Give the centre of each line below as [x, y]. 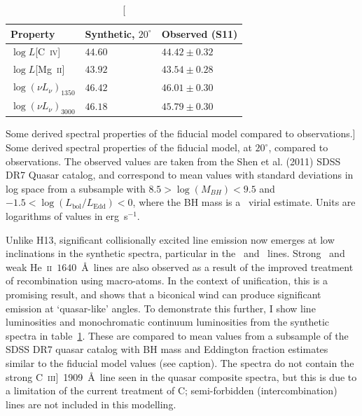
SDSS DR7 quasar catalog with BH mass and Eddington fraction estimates [167, 349]
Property [33, 33]
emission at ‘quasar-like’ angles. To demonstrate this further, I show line [161, 308]
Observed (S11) [200, 33]
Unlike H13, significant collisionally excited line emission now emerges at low [170, 239]
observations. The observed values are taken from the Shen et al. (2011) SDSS [173, 161]
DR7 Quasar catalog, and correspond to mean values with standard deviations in [180, 175]
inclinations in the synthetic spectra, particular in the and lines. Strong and [175, 253]
